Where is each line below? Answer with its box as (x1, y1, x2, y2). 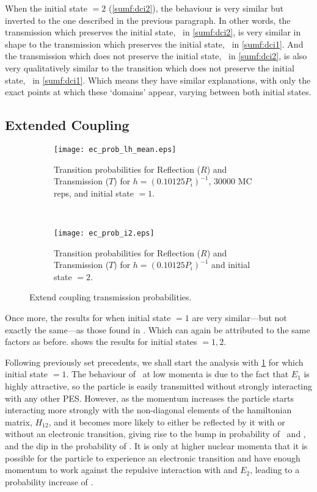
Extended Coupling (5, 115, 129, 134)
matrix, (5, 415, 32, 428)
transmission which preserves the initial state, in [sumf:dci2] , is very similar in (5, 26, 301, 38)
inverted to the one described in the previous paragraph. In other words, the (5, 13, 291, 26)
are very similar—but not (192, 311, 287, 324)
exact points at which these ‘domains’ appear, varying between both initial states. (5, 85, 312, 98)
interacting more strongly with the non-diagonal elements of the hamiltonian (5, 403, 292, 416)
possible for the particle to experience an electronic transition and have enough (5, 451, 301, 464)
